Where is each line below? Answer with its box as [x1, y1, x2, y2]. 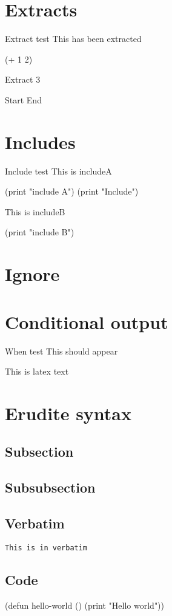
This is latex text [5, 365, 69, 378]
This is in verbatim [5, 543, 88, 552]
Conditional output [5, 309, 168, 334]
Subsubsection [5, 478, 96, 497]
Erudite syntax [5, 400, 132, 425]
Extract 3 [5, 73, 41, 86]
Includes [5, 129, 76, 154]
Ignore [5, 261, 60, 286]
